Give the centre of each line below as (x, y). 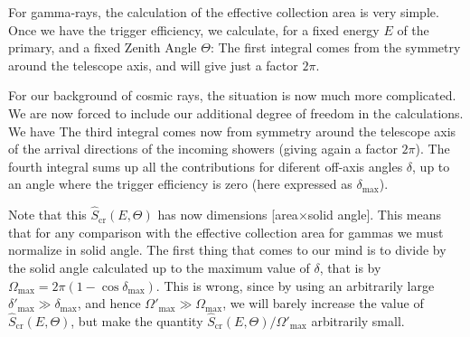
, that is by (350, 267)
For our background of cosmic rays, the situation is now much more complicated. (232, 95)
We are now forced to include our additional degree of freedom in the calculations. (236, 112)
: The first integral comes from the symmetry (335, 47)
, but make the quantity (137, 320)
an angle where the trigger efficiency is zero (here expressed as (180, 184)
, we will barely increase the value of (323, 303)
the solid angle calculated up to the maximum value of (159, 267)
